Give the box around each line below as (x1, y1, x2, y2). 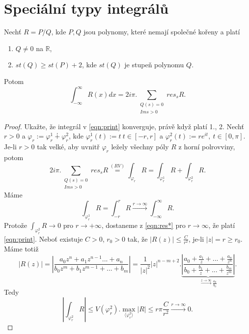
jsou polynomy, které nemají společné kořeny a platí (83, 27, 240, 37)
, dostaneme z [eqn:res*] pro (101, 220, 186, 230)
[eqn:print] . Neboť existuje (4, 233, 83, 244)
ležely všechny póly (111, 141, 169, 152)
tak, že (127, 233, 148, 244)
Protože (4, 220, 27, 230)
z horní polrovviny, (178, 141, 235, 152)
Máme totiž (4, 244, 39, 254)
